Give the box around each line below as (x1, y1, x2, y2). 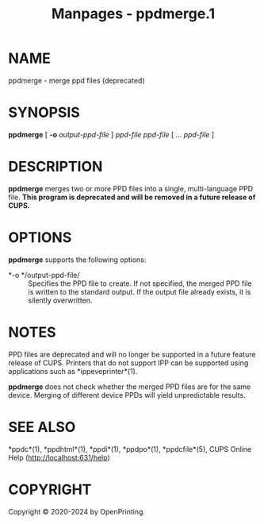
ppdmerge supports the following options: (8, 255, 147, 264)
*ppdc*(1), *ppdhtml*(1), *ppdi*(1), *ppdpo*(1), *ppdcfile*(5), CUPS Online (8, 444, 252, 453)
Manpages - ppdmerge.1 (51, 5, 216, 23)
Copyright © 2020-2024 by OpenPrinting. (8, 507, 145, 516)
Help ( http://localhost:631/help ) (8, 453, 110, 462)
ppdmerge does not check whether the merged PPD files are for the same (8, 382, 251, 391)
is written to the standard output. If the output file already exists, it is (28, 287, 251, 296)
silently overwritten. (28, 295, 93, 305)
